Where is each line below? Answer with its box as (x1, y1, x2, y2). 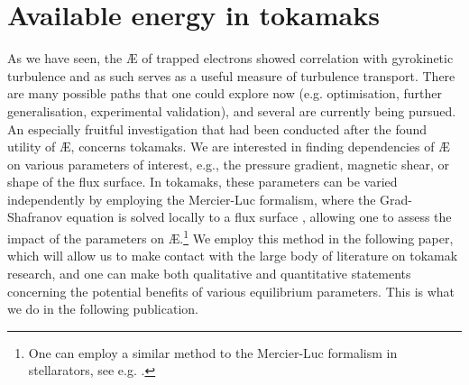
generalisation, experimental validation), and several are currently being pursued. (7, 101, 456, 120)
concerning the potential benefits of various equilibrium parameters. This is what (7, 281, 455, 300)
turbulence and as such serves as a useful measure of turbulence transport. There (7, 66, 455, 85)
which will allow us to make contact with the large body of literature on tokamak (7, 246, 458, 265)
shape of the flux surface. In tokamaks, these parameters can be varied (7, 172, 398, 191)
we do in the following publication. (7, 299, 198, 318)
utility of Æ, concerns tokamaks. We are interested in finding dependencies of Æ (7, 137, 450, 156)
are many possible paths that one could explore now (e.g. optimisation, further (7, 84, 442, 103)
